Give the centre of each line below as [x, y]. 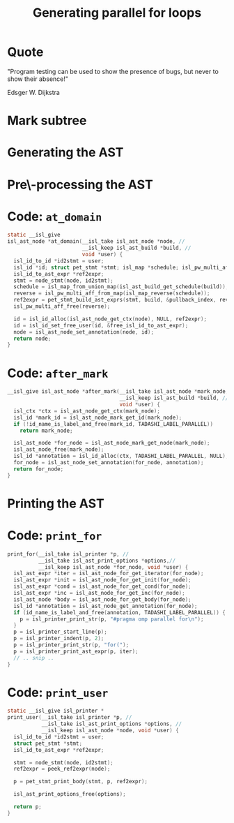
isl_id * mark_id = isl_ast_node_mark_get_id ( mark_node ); [98, 417]
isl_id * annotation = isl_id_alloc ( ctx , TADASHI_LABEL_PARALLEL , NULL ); [121, 456]
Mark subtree [47, 121]
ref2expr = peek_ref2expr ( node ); [62, 769]
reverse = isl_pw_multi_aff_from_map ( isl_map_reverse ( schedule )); [112, 294]
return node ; [32, 339]
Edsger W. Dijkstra [34, 92]
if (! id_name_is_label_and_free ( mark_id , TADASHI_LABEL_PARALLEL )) [114, 424]
